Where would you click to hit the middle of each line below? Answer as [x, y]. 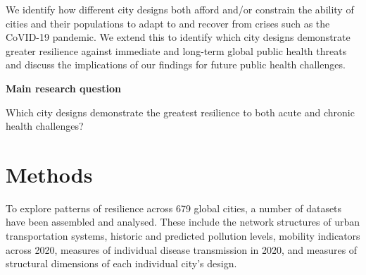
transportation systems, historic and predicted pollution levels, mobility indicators [183, 236]
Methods [49, 174]
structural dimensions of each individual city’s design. [121, 263]
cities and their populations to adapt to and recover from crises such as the [168, 23]
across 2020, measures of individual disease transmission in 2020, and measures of [182, 249]
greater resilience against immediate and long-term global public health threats [176, 50]
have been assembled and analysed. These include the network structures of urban [183, 222]
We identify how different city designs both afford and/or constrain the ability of [180, 9]
